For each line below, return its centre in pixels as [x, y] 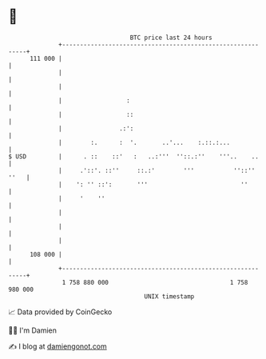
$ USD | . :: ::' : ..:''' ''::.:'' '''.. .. [134, 156]
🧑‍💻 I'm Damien [33, 330]
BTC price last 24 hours [171, 38]
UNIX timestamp [169, 296]
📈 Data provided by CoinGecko [60, 312]
